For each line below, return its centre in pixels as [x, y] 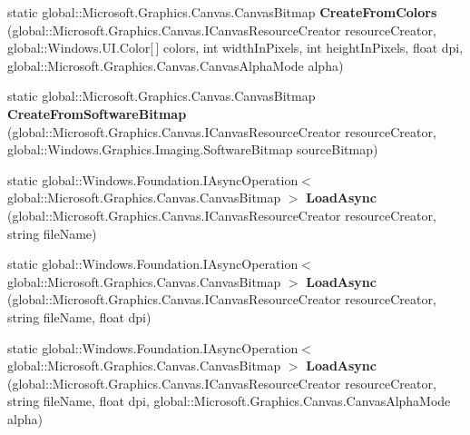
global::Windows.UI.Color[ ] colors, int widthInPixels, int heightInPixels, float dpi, [235, 48]
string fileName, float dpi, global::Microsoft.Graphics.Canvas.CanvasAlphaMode [229, 401]
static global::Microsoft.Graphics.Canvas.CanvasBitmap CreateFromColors [222, 12]
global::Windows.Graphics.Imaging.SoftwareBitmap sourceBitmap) [193, 149]
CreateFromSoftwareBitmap [97, 113]
